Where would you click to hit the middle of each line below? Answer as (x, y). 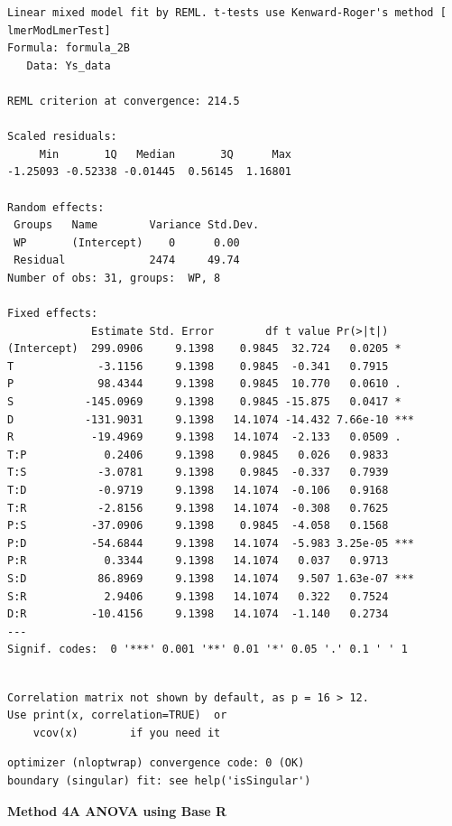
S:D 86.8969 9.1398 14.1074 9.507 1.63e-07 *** (211, 579)
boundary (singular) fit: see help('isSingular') (159, 780)
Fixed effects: (53, 314)
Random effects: (56, 207)
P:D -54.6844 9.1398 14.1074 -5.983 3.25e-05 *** (211, 543)
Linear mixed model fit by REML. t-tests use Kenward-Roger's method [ (227, 13)
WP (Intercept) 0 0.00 (127, 242)
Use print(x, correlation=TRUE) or (117, 715)
